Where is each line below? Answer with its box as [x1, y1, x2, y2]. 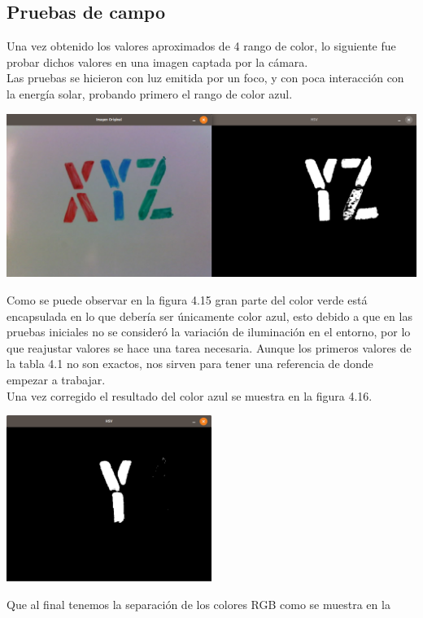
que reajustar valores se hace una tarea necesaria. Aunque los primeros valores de [7, 339, 412, 356]
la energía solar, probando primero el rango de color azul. [7, 85, 293, 102]
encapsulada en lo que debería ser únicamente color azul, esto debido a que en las [7, 307, 412, 324]
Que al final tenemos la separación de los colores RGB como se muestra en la [7, 595, 390, 612]
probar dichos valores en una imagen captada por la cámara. [7, 53, 308, 70]
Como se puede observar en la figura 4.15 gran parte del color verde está [7, 291, 368, 308]
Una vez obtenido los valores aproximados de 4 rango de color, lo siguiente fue [7, 37, 396, 55]
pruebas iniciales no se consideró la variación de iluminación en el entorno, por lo [7, 323, 411, 340]
